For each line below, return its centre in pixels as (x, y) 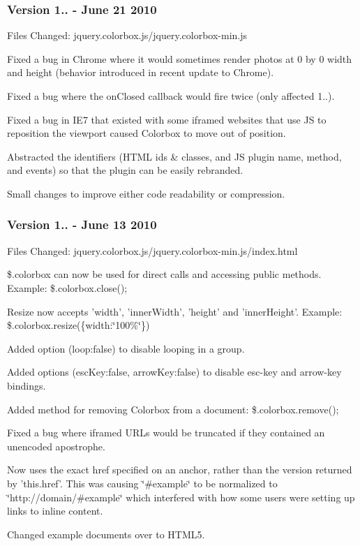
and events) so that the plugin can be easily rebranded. (125, 170)
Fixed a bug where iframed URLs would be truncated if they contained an (166, 433)
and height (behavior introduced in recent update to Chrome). (141, 72)
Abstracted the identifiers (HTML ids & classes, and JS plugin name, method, (174, 156)
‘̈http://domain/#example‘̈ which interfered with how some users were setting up (181, 497)
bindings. (27, 385)
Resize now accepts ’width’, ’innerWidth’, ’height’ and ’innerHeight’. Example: (175, 311)
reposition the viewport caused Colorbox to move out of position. (147, 133)
